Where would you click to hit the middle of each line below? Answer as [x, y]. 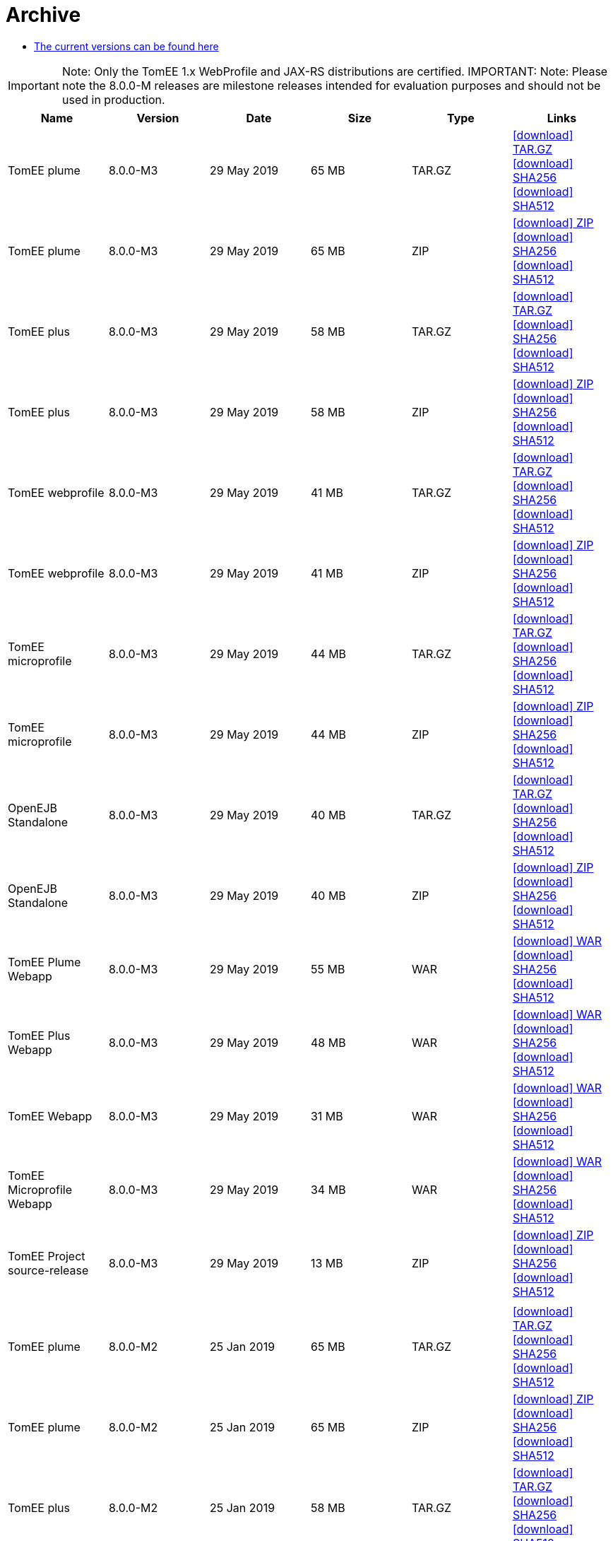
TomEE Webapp [50, 1116]
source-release [48, 1270]
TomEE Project [47, 1256]
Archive [43, 15]
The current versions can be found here [126, 46]
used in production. [113, 99]
